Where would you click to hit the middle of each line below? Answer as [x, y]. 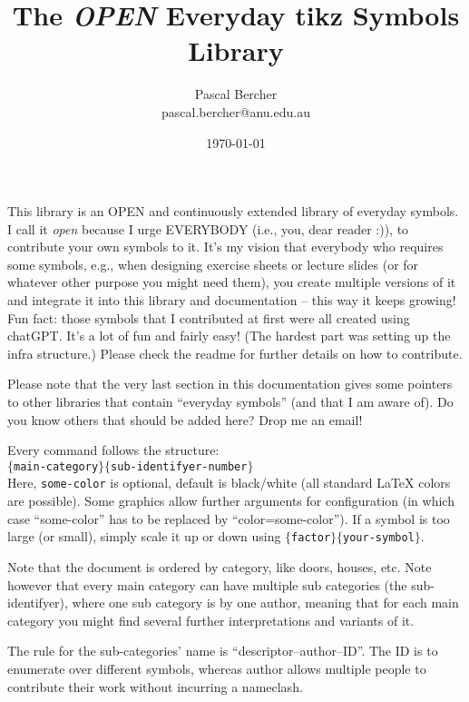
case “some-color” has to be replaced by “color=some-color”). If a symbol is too [229, 518]
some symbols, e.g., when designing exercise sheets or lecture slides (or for [213, 264]
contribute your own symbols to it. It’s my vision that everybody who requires [225, 247]
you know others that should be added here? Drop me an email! [185, 419]
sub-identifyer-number [179, 466]
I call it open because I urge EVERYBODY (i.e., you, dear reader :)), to [208, 228]
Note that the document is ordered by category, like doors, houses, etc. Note [220, 566]
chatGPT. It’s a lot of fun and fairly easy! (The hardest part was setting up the [229, 336]
